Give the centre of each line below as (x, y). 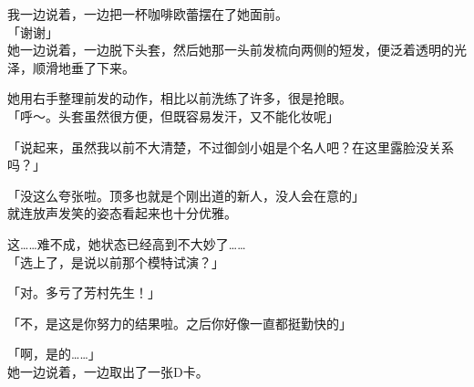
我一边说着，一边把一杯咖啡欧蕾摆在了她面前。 (148, 14)
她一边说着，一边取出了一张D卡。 (108, 371)
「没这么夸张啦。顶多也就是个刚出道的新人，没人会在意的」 (186, 195)
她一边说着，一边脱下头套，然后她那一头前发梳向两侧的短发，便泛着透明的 (231, 50)
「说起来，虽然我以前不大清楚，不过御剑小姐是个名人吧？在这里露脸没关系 (231, 146)
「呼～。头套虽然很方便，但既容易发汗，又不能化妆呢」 (173, 115)
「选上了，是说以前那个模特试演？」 (116, 261)
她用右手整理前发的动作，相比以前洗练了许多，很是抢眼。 (180, 98)
